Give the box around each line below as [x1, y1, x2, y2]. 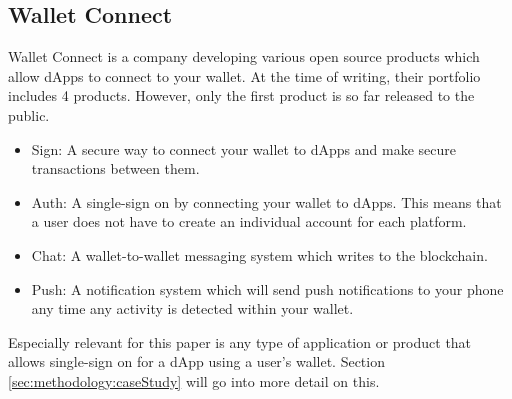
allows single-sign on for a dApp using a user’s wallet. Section [8, 351, 385, 372]
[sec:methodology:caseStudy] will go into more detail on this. [8, 370, 380, 391]
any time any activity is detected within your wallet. [31, 298, 354, 319]
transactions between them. [31, 158, 200, 179]
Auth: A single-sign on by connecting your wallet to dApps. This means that [31, 191, 502, 212]
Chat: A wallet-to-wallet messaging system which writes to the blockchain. [31, 244, 488, 265]
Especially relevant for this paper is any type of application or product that [8, 331, 472, 352]
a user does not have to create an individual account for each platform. [31, 211, 467, 232]
